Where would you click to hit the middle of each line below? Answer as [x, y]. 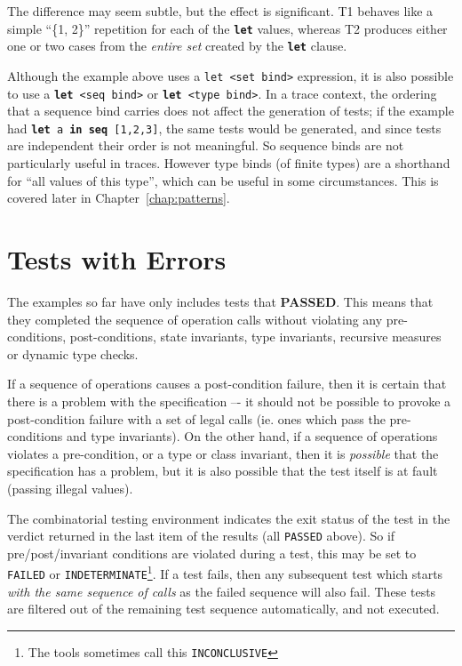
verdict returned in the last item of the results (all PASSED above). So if [201, 536]
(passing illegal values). [70, 488]
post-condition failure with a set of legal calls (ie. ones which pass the [196, 418]
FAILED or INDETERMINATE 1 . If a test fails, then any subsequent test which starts [225, 572]
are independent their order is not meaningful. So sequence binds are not [206, 145]
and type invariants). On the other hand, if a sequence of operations [252, 436]
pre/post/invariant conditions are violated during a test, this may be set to [212, 553]
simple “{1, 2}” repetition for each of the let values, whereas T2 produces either [227, 28]
